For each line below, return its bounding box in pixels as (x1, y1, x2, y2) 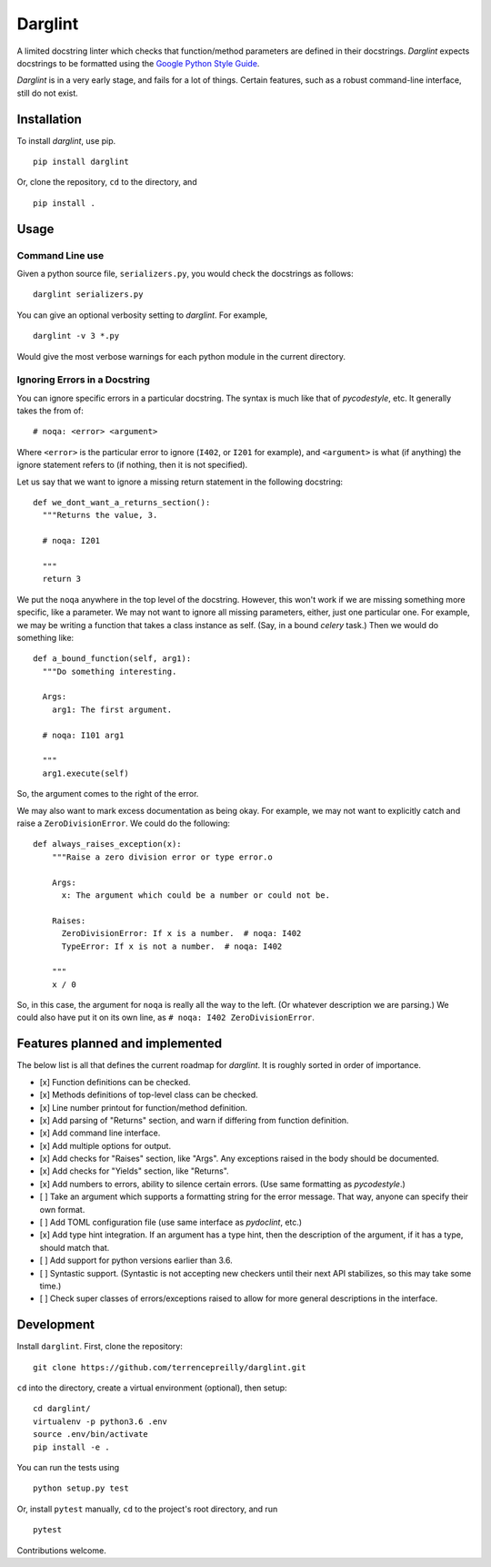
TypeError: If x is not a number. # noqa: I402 (61, 941, 283, 951)
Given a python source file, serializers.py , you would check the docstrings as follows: (16, 268, 354, 279)
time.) (39, 1280, 62, 1291)
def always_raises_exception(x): (33, 839, 182, 850)
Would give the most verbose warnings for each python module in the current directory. (16, 351, 346, 361)
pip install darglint (33, 157, 129, 168)
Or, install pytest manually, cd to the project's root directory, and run (16, 1503, 278, 1514)
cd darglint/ (33, 1403, 91, 1414)
